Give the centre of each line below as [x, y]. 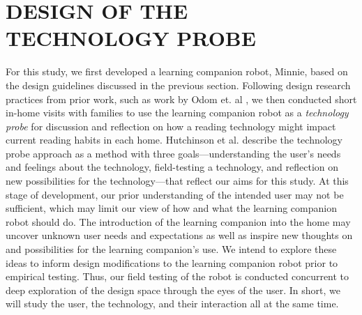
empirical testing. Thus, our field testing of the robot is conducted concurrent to [178, 276]
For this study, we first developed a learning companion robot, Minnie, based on [177, 71]
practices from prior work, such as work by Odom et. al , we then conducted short [181, 99]
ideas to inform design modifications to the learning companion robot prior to [172, 262]
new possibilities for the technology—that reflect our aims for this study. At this [177, 181]
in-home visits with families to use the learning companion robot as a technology [177, 113]
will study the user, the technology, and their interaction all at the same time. [172, 304]
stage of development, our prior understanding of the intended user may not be [175, 194]
